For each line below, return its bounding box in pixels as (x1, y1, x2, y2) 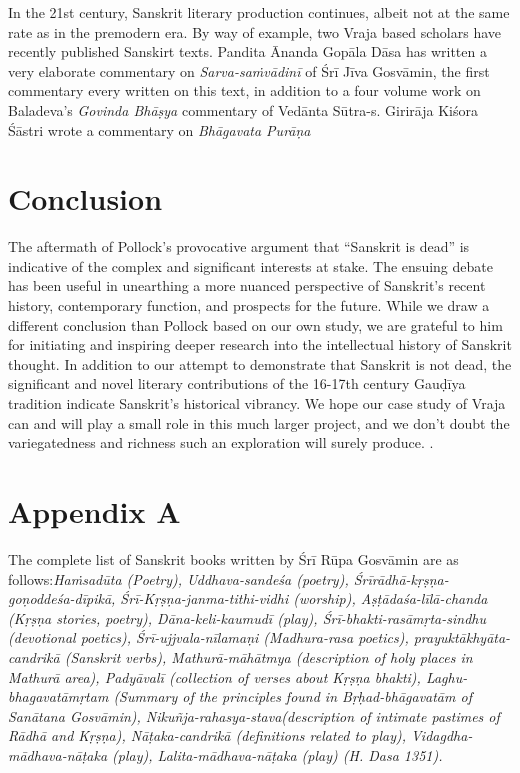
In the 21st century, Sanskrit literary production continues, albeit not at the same (8, 2, 510, 22)
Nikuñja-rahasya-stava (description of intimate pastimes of (145, 705, 500, 726)
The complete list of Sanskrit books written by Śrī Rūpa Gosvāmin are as (8, 548, 459, 569)
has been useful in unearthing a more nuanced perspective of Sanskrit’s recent (8, 275, 486, 296)
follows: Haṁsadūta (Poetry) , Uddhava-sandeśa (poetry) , (8, 568, 349, 589)
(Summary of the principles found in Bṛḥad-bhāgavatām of (113, 686, 472, 707)
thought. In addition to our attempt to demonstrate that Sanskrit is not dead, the (8, 353, 512, 374)
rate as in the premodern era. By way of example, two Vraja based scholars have (8, 21, 502, 42)
